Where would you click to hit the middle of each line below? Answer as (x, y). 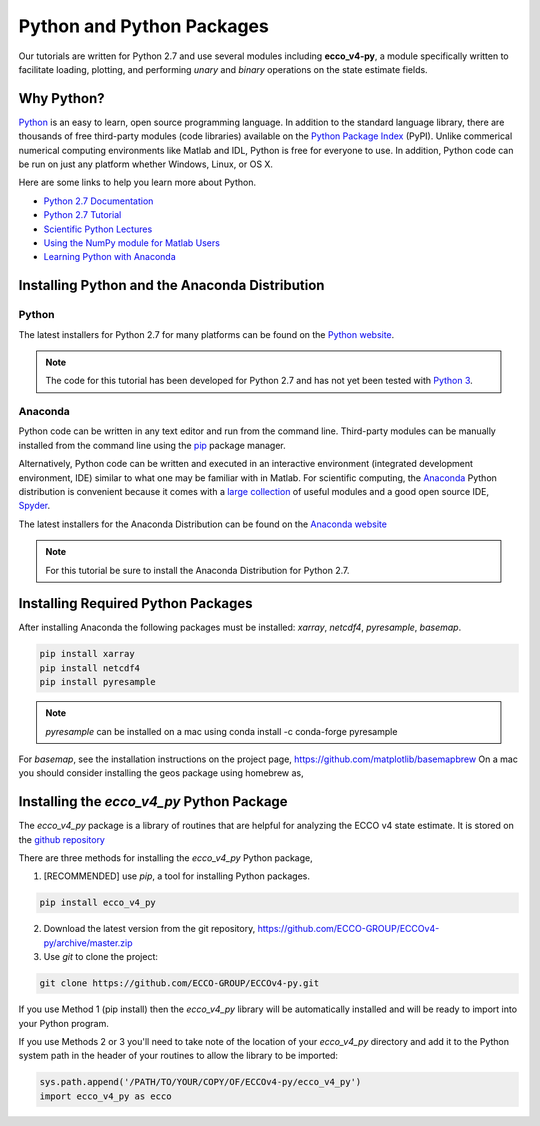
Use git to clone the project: (101, 957)
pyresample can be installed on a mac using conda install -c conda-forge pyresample (221, 731)
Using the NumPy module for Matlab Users (131, 242)
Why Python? (61, 98)
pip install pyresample (98, 682)
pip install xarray (87, 654)
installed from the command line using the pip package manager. (152, 445)
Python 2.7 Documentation (98, 201)
